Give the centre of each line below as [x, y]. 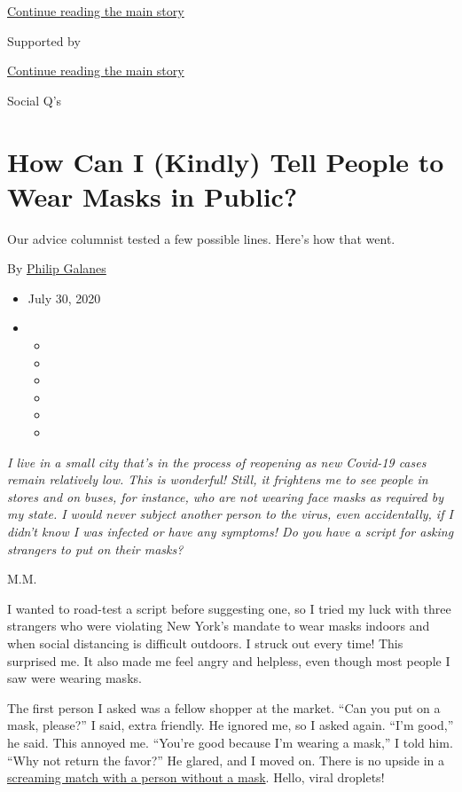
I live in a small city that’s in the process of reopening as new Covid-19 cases [217, 462]
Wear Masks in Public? [153, 196]
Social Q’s [35, 100]
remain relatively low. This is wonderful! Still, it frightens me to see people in [218, 479]
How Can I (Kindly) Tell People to [226, 161]
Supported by [44, 40]
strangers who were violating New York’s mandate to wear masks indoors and [219, 626]
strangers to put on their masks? [95, 549]
